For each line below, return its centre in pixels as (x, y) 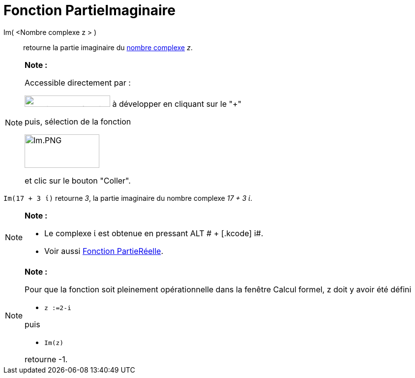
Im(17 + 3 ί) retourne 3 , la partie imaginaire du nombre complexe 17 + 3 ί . (128, 198)
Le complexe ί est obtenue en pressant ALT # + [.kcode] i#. (154, 233)
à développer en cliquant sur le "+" (177, 104)
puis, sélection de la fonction (78, 121)
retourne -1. (46, 359)
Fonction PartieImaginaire (89, 10)
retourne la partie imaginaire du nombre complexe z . (108, 47)
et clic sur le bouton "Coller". (78, 180)
